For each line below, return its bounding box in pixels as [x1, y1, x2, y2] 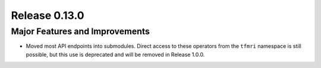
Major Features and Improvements [11, 26, 150, 37]
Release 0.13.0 [11, 9, 84, 22]
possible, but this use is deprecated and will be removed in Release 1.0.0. [26, 51, 205, 58]
